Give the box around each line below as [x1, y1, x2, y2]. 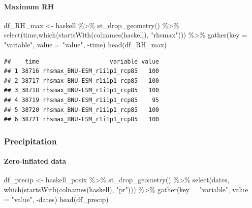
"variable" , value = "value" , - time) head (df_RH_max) [4, 39, 167, 49]
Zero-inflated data [4, 156, 66, 166]
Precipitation [4, 135, 57, 147]
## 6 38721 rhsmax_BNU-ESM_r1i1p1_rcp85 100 [4, 116, 159, 123]
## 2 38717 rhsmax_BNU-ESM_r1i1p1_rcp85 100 [4, 77, 159, 84]
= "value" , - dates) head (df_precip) [4, 194, 109, 204]
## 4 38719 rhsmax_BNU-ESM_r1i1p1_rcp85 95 [4, 96, 159, 104]
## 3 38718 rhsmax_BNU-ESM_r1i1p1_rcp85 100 [4, 87, 159, 94]
